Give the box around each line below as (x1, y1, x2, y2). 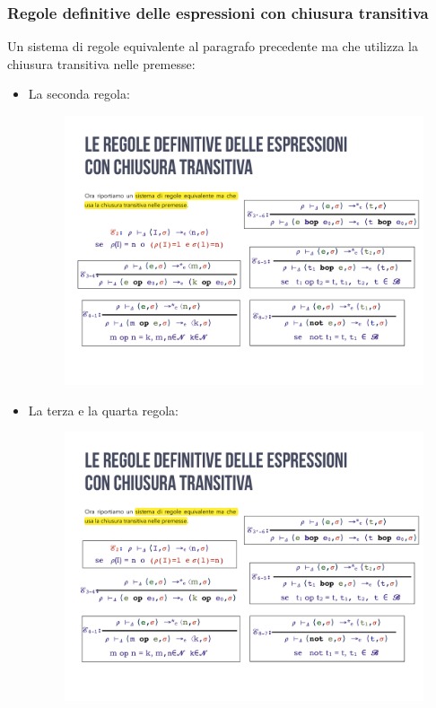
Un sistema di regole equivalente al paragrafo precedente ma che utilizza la (7, 37, 418, 56)
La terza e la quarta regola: (28, 400, 179, 419)
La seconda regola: (28, 84, 130, 103)
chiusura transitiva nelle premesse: (7, 54, 196, 73)
